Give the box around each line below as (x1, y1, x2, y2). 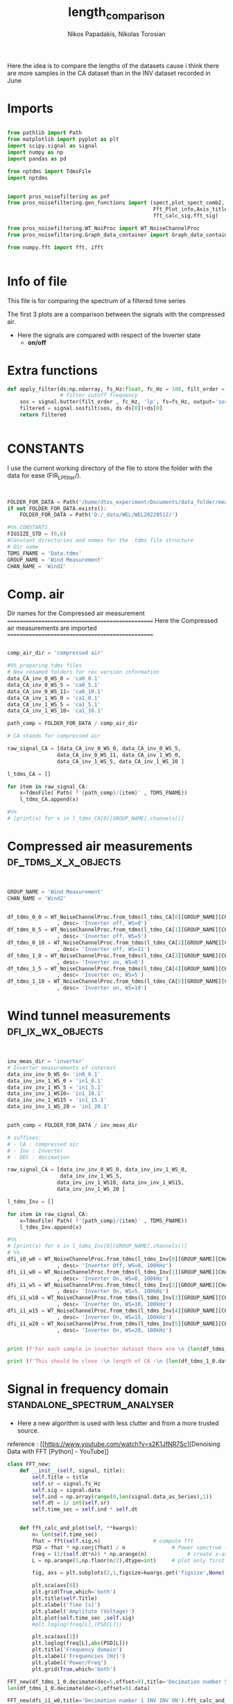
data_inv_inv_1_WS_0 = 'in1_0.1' (7, 1077, 104, 1085)
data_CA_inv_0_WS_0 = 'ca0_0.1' (7, 675, 101, 682)
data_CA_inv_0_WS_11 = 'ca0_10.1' (7, 688, 104, 695)
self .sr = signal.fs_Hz (32, 1480, 101, 1487)
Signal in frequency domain (7, 1381, 169, 1397)
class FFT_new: (7, 1461, 51, 1468)
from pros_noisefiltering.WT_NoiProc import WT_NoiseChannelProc (7, 225, 200, 232)
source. (17, 1427, 40, 1435)
